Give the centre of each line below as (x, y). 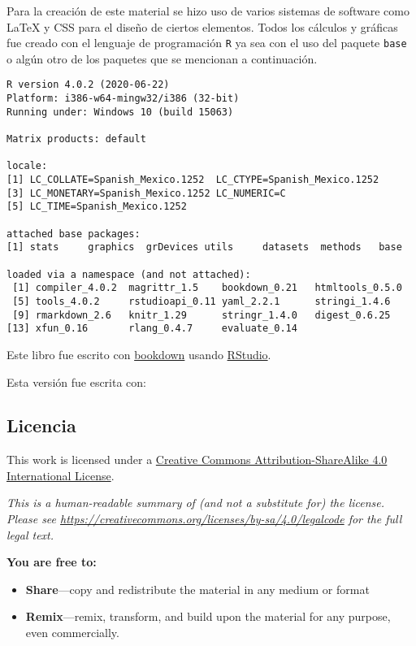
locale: (27, 166)
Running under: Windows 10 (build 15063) (120, 112)
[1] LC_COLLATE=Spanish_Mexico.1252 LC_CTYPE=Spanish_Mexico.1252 (193, 180)
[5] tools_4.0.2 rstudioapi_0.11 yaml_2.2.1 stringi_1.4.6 (201, 301)
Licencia (41, 425)
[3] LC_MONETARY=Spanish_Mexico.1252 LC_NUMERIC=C (146, 193)
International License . (61, 475)
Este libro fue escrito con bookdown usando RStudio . (139, 354)
